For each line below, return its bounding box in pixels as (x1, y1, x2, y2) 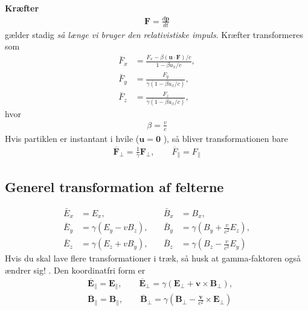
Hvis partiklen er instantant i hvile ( (5, 132, 140, 144)
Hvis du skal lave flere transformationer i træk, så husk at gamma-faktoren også (5, 252, 301, 265)
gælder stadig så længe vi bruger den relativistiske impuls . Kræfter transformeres (5, 28, 303, 40)
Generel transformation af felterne (5, 177, 224, 196)
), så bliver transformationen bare (163, 132, 288, 144)
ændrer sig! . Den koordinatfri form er (5, 264, 146, 276)
